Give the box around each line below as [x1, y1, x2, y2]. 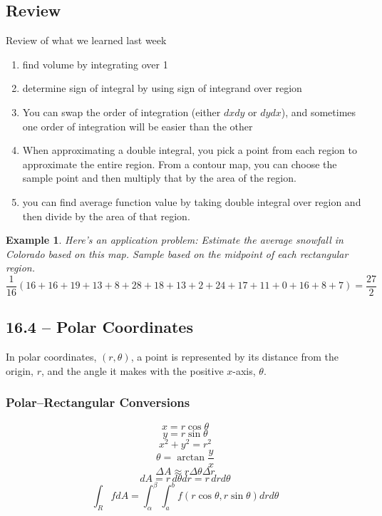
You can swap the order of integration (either [22, 104, 221, 119]
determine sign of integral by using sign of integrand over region [22, 81, 302, 96]
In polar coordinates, [6, 349, 97, 364]
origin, [6, 363, 33, 378]
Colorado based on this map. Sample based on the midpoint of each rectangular [6, 246, 349, 261]
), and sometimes [281, 104, 356, 119]
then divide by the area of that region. [22, 208, 190, 223]
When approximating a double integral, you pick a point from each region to [22, 143, 357, 158]
